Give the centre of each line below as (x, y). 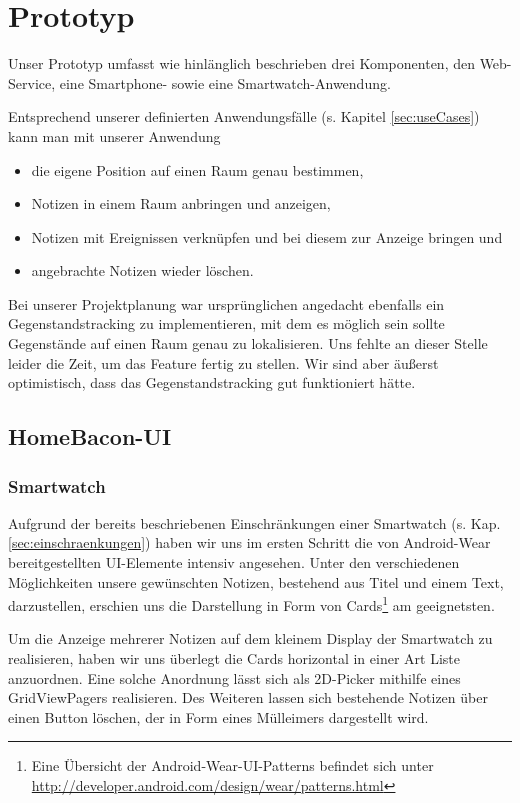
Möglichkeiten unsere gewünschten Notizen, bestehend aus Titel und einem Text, (256, 581)
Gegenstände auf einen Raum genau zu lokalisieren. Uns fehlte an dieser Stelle (248, 343)
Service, (32, 82)
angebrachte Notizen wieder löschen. (142, 270)
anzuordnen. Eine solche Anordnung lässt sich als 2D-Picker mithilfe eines (234, 677)
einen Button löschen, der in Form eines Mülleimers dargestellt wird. (218, 716)
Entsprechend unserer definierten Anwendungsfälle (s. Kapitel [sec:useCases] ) (244, 116)
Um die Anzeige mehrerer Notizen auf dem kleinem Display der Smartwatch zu (250, 638)
